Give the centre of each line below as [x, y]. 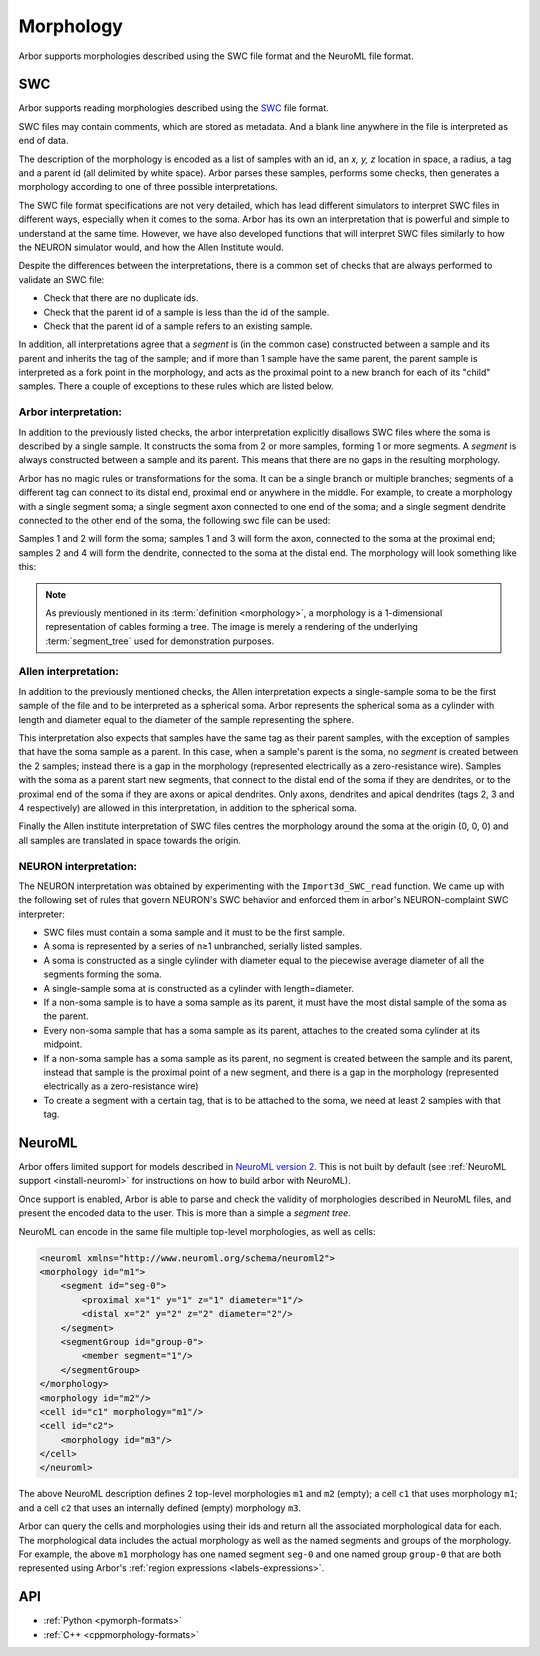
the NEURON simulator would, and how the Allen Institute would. [151, 247]
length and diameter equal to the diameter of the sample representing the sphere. [186, 719]
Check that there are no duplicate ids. [121, 298]
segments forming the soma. [102, 974]
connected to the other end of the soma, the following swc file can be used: [174, 520]
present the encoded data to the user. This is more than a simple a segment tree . [185, 1213]
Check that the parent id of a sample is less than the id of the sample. [186, 312]
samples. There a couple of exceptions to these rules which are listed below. [176, 386]
